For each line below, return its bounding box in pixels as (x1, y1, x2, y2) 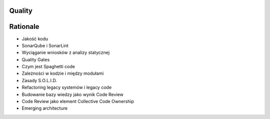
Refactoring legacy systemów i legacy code (21, 85, 112, 91)
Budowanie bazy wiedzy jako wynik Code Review (21, 91, 123, 97)
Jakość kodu (21, 35, 48, 42)
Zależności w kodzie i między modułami (21, 70, 104, 77)
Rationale (9, 22, 39, 31)
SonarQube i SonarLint (21, 42, 68, 48)
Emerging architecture (21, 105, 67, 112)
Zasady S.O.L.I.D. (21, 77, 57, 83)
